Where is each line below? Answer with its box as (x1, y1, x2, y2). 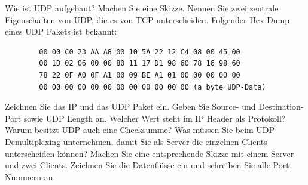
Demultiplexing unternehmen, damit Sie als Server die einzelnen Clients (5, 135, 267, 147)
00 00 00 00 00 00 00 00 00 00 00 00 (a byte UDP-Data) (39, 82, 266, 91)
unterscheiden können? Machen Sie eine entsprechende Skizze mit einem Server (5, 147, 294, 159)
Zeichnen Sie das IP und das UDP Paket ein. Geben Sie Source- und (5, 100, 256, 113)
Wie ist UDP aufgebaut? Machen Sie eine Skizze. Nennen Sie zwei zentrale (5, 2, 279, 14)
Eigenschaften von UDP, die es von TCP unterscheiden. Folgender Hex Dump (5, 13, 289, 26)
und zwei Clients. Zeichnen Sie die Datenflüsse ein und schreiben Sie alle (5, 159, 270, 171)
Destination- (258, 100, 304, 113)
